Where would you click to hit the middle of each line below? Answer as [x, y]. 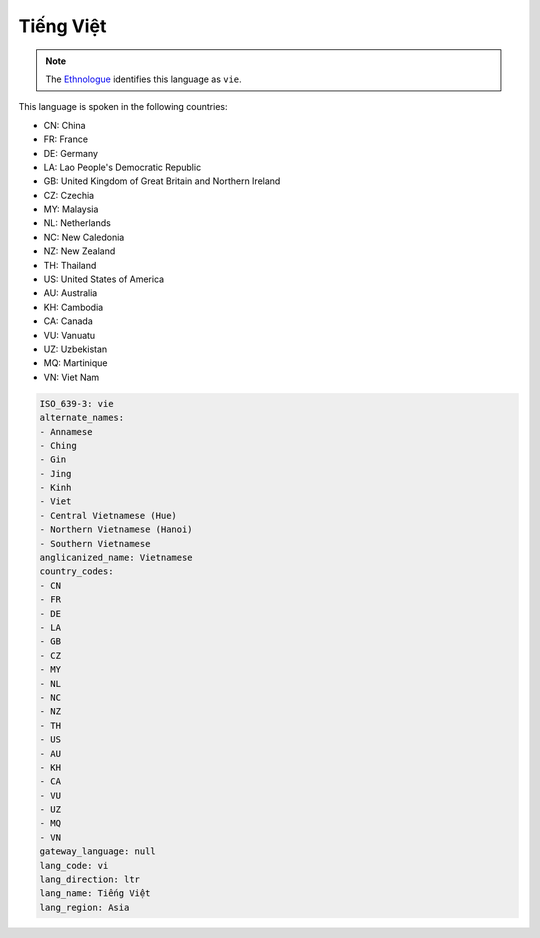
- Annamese [66, 431]
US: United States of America [104, 279]
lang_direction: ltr [89, 879]
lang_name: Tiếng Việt [95, 893]
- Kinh [55, 488]
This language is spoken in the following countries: [123, 107]
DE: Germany [71, 153]
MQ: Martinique [75, 363]
